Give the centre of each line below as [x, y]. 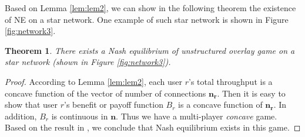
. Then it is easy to [251, 93]
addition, [21, 116]
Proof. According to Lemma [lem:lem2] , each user [94, 81]
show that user [31, 105]
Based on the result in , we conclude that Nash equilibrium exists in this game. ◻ [153, 127]
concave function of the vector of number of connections [105, 93]
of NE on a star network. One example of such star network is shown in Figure [147, 19]
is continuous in [80, 116]
